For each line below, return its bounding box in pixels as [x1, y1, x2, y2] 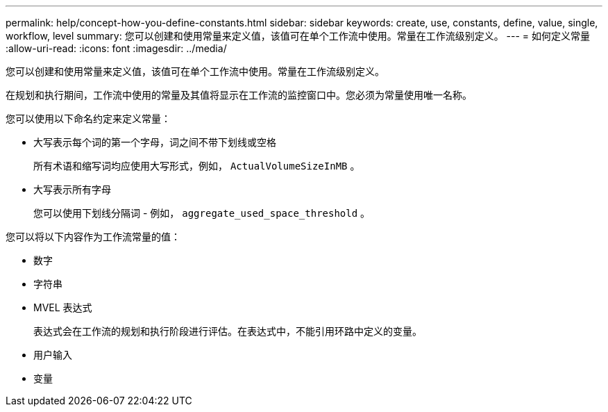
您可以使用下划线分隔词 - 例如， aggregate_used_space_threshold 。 [33, 207, 371, 219]
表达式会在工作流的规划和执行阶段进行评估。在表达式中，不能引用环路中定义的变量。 [33, 325, 422, 337]
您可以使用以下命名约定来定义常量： [6, 113, 171, 124]
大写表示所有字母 [33, 183, 111, 195]
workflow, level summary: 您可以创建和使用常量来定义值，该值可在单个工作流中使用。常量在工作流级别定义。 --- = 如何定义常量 [6, 30, 591, 42]
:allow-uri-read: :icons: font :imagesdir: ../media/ [6, 42, 227, 54]
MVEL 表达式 [33, 302, 92, 313]
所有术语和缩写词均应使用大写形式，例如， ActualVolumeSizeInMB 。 [33, 160, 360, 172]
